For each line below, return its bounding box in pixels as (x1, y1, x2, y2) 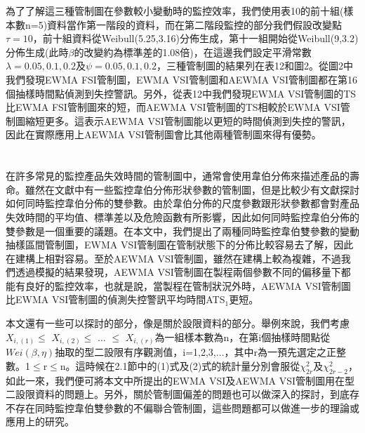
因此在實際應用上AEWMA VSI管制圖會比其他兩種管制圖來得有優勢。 (6, 127, 321, 142)
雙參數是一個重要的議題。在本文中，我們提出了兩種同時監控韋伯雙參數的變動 (6, 223, 359, 238)
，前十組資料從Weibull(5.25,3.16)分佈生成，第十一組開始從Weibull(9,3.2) (32, 31, 359, 46)
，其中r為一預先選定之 (224, 345, 326, 359)
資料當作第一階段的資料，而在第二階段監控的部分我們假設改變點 (47, 17, 343, 32)
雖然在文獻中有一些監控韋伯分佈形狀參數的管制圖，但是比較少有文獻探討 (25, 182, 359, 196)
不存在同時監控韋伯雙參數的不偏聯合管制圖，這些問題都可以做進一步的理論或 (6, 400, 359, 415)
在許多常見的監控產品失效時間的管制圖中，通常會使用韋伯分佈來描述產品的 (6, 168, 350, 183)
